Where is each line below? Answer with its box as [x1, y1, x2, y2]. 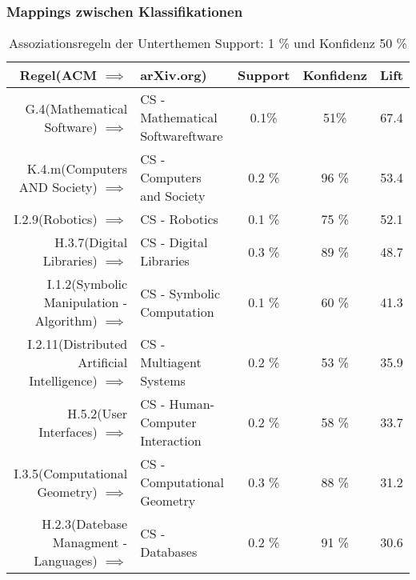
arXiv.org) [140, 66, 207, 85]
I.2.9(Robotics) [14, 210, 98, 229]
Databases [140, 542, 198, 561]
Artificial [78, 353, 128, 372]
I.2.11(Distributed [27, 334, 128, 354]
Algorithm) [34, 311, 98, 330]
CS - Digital [140, 233, 208, 252]
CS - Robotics [140, 210, 218, 229]
